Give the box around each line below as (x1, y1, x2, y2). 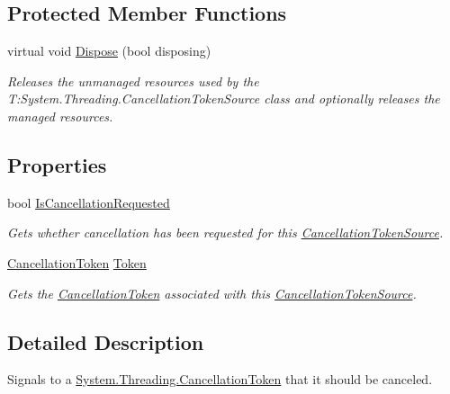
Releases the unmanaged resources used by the (7, 71, 259, 90)
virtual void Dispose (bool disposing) (7, 41, 211, 60)
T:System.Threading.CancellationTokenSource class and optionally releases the (7, 89, 440, 108)
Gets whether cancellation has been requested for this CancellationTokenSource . (7, 223, 444, 242)
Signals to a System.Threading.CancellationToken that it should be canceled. (7, 370, 433, 389)
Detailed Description (7, 327, 204, 355)
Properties (7, 150, 107, 178)
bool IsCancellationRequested (7, 193, 170, 211)
